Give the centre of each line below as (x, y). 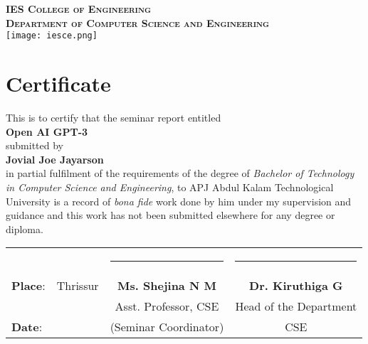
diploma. (25, 229)
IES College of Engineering (79, 9)
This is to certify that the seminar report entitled (114, 117)
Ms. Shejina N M (167, 286)
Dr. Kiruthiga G (296, 286)
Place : (28, 286)
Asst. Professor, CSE (167, 306)
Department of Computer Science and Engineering (138, 22)
